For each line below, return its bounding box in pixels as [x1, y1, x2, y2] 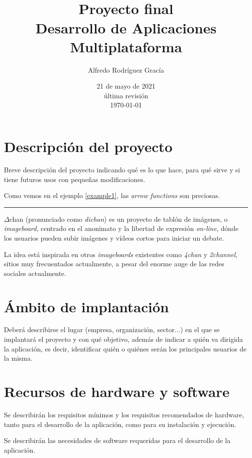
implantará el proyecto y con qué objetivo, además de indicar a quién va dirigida [4, 334, 243, 344]
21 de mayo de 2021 [96, 81, 156, 91]
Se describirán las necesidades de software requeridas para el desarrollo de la [4, 435, 231, 445]
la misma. [4, 353, 33, 363]
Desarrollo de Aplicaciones [35, 17, 217, 37]
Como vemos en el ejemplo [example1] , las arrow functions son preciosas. [4, 190, 220, 200]
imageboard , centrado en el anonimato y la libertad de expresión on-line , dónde [4, 223, 239, 233]
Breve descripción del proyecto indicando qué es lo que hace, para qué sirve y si [4, 165, 240, 174]
